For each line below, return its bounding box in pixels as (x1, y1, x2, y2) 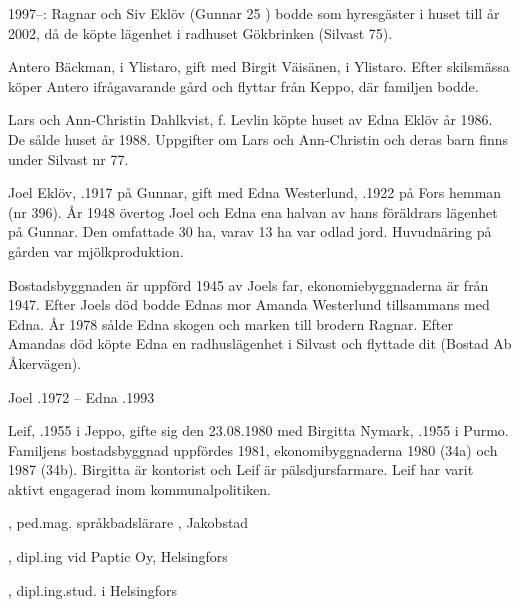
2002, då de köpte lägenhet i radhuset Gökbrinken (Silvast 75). (8, 22, 393, 43)
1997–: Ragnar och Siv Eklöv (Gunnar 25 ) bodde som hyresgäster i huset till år (8, 3, 500, 23)
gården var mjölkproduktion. (8, 240, 184, 261)
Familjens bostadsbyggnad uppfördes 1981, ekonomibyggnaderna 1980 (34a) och (8, 439, 498, 460)
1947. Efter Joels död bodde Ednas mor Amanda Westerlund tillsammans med (8, 294, 490, 315)
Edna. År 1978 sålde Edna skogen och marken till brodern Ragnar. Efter (8, 313, 453, 334)
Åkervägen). (8, 352, 82, 373)
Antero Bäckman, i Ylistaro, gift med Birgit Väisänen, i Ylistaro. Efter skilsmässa (8, 56, 510, 77)
